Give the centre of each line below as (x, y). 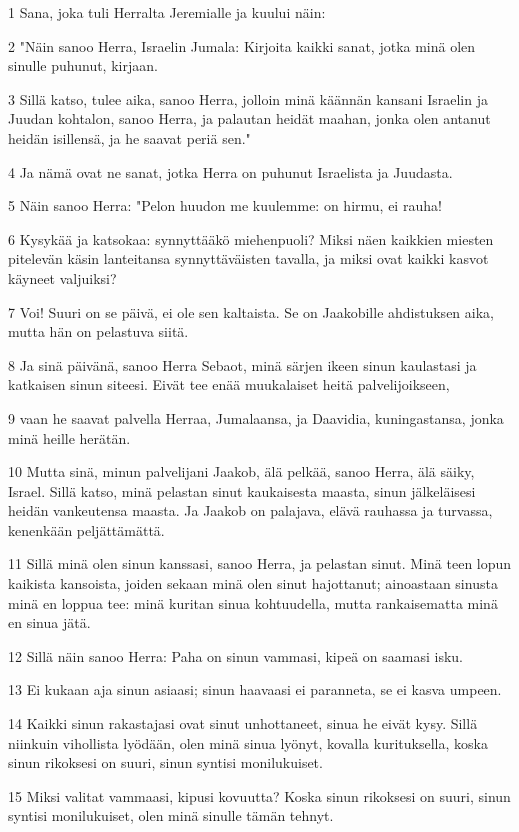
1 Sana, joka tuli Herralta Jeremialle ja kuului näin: (167, 12)
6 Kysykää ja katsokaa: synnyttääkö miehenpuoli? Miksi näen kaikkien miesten (251, 238)
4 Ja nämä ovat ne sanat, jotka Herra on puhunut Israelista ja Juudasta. (230, 171)
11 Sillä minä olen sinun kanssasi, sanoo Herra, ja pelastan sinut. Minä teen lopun (260, 563)
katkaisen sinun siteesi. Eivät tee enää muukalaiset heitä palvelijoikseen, (229, 384)
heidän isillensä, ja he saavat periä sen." (129, 137)
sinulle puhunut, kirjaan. (83, 65)
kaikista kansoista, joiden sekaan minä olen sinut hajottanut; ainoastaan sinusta (253, 583)
